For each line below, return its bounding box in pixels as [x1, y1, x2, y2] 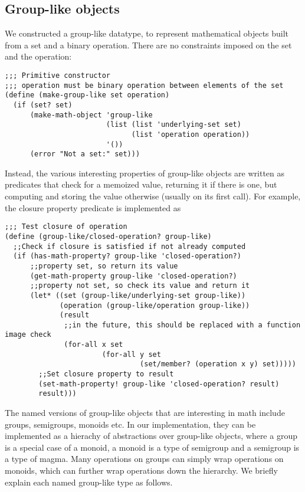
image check [5, 330, 51, 339]
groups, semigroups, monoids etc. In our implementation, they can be [5, 418, 256, 430]
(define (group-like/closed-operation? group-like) [5, 232, 212, 241]
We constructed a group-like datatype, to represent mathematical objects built [5, 27, 289, 40]
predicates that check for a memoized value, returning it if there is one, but [5, 178, 277, 191]
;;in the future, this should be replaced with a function [64, 320, 301, 329]
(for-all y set [101, 350, 161, 359]
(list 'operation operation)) [131, 130, 250, 139]
